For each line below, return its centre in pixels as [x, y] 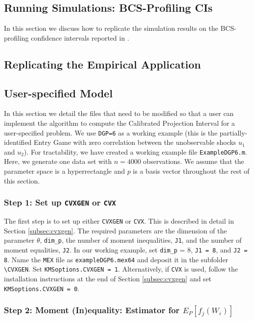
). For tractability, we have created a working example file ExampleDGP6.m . [135, 151]
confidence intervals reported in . [80, 37]
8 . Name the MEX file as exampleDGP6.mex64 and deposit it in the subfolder [116, 259]
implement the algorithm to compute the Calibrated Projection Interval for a [120, 123]
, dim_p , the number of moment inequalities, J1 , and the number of [141, 240]
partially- [233, 132]
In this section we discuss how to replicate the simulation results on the [111, 28]
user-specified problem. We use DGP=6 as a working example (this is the [111, 132]
